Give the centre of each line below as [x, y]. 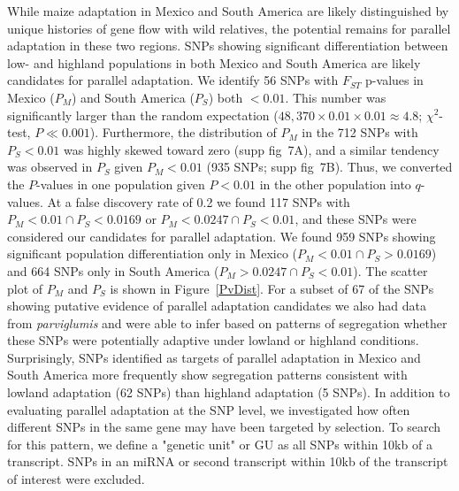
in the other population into [335, 184]
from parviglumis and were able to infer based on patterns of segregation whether [227, 322]
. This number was [336, 97]
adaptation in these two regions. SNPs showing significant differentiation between [228, 46]
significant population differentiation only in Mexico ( [153, 253]
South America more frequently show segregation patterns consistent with [207, 375]
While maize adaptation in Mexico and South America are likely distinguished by [228, 11]
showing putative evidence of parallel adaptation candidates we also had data [217, 306]
